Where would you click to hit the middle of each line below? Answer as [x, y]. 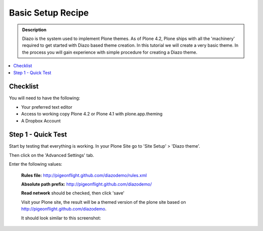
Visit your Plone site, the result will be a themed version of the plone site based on [103, 202]
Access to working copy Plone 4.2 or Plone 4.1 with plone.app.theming [92, 114]
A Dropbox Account [41, 121]
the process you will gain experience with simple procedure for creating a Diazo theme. [110, 52]
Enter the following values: [36, 164]
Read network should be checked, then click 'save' [73, 193]
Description [34, 30]
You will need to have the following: [45, 98]
